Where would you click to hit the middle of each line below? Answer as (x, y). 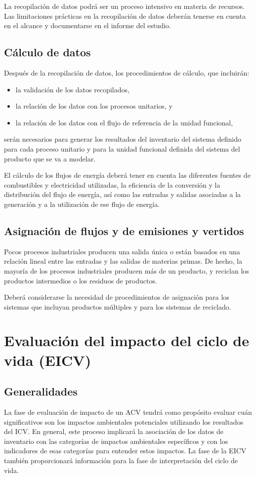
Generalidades (41, 391)
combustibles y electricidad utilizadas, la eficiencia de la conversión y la (112, 184)
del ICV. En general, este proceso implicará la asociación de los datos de (114, 431)
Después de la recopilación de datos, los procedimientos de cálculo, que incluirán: (127, 72)
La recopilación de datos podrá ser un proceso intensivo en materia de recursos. (125, 6)
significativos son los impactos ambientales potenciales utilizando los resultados (124, 421)
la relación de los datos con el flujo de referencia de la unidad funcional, (124, 122)
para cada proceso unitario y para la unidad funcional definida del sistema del (122, 148)
